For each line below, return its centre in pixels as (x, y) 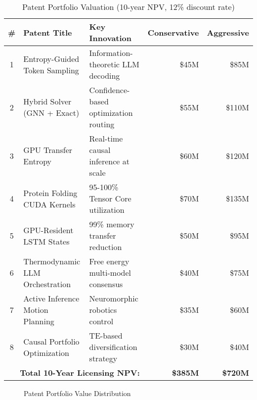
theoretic (104, 64)
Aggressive (228, 32)
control (101, 321)
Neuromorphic (114, 298)
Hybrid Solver (47, 101)
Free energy (109, 261)
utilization (107, 210)
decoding (105, 75)
